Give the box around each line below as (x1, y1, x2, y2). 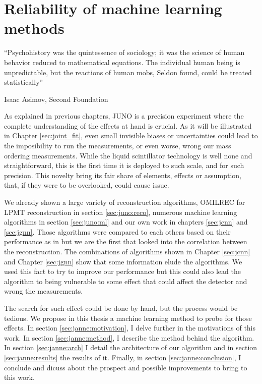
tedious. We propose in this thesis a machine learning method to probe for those (4, 312, 252, 323)
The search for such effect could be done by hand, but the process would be (4, 302, 238, 313)
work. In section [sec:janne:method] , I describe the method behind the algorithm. (4, 332, 254, 343)
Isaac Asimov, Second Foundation (4, 93, 108, 104)
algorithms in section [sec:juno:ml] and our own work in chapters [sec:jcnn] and (4, 216, 248, 227)
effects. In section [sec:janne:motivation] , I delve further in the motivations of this (4, 322, 256, 333)
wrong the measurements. (4, 286, 83, 296)
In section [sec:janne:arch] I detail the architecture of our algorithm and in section (4, 342, 257, 353)
